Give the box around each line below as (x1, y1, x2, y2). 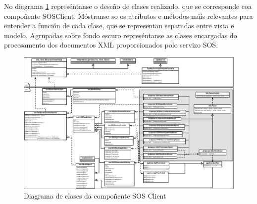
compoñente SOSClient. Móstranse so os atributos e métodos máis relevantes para (4, 10, 253, 21)
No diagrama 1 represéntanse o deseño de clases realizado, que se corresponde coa (4, 1, 252, 11)
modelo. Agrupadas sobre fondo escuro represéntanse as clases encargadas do (4, 30, 237, 40)
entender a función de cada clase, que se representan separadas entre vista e (4, 20, 234, 31)
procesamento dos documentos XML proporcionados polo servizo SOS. (4, 40, 218, 50)
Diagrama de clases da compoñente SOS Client (24, 191, 166, 201)
